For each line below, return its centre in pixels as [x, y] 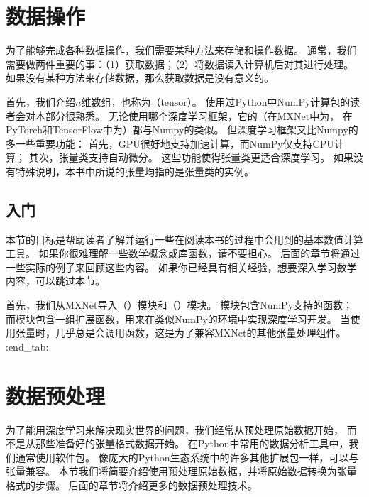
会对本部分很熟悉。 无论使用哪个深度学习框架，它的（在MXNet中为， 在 [184, 115]
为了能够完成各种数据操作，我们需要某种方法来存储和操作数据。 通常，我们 [181, 50]
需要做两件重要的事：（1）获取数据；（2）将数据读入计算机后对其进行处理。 [180, 64]
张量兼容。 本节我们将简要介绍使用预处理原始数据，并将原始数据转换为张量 [181, 471]
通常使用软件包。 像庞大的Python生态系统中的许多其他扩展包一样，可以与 [187, 457]
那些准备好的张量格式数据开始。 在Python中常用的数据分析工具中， [192, 443]
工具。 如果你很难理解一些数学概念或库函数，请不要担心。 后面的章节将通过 [183, 253]
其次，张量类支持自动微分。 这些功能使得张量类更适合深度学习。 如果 [191, 157]
